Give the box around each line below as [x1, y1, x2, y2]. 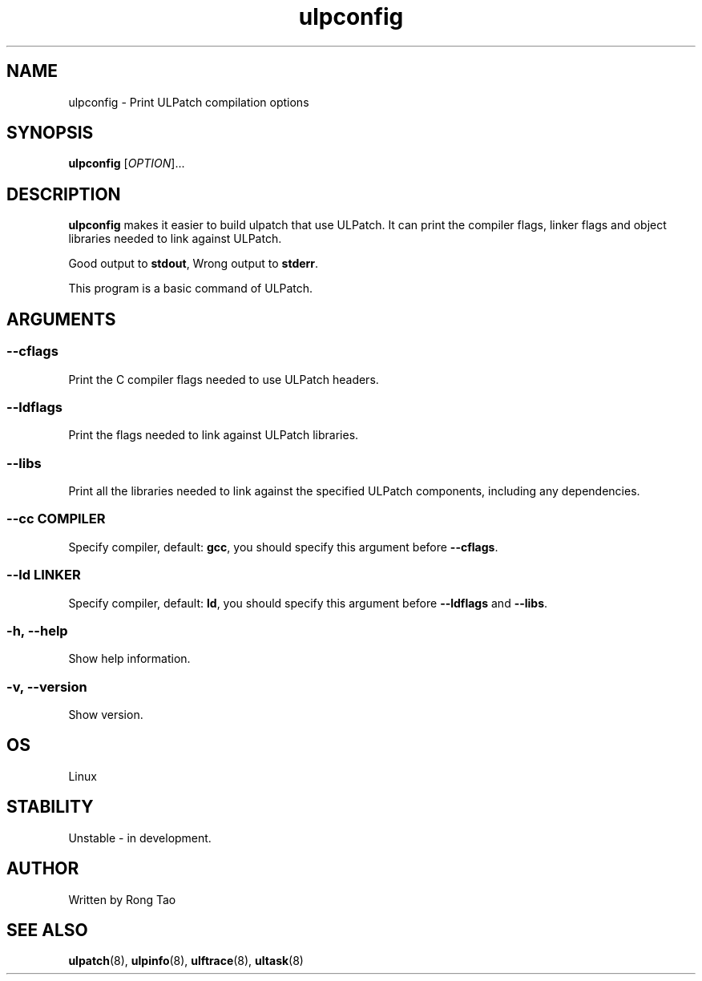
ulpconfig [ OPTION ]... [68, 156, 185, 171]
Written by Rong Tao [68, 892, 176, 906]
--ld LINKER [6, 567, 81, 583]
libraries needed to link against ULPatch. [68, 232, 282, 246]
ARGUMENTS [6, 309, 116, 329]
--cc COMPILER [6, 511, 106, 527]
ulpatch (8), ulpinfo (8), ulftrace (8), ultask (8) [68, 954, 304, 968]
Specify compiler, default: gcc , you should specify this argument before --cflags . [68, 539, 498, 554]
